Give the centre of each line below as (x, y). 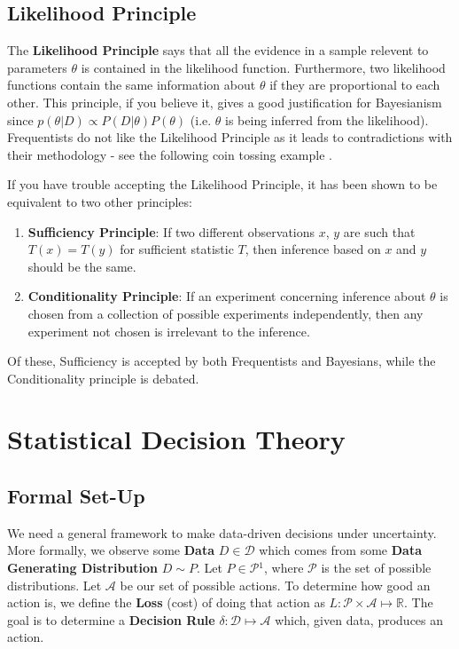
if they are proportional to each (355, 85)
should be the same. (82, 266)
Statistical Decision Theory (176, 439)
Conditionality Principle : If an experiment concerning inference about (227, 296)
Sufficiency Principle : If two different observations (171, 231)
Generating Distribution (83, 568)
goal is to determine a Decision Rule (111, 619)
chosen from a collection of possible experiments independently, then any (226, 313)
